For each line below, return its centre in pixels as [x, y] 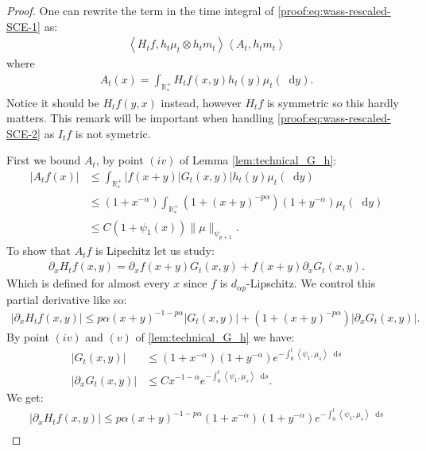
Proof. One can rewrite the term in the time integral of [140, 10]
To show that [39, 251]
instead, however [201, 102]
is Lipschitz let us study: [155, 251]
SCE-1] [23, 26]
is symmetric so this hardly [333, 102]
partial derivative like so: [67, 299]
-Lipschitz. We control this [311, 283]
